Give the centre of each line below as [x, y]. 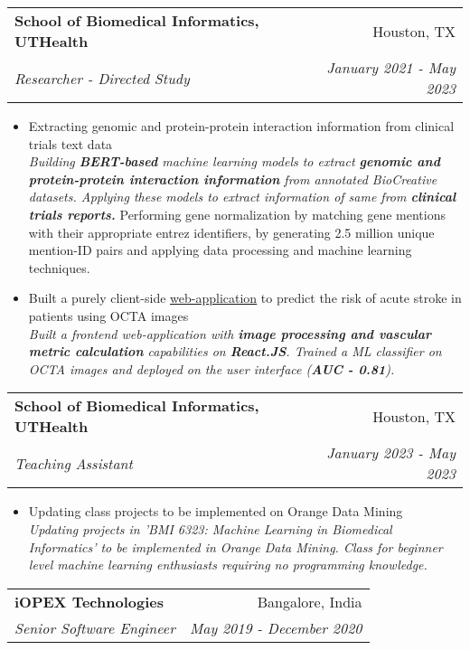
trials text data [70, 143]
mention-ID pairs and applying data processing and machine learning [220, 250]
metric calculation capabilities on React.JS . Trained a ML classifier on [235, 351]
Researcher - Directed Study [102, 78]
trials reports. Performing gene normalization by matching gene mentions [237, 214]
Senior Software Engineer [95, 627]
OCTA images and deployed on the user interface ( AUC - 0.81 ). [211, 368]
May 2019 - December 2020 [276, 627]
